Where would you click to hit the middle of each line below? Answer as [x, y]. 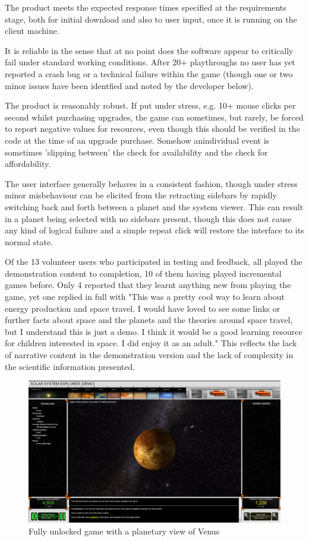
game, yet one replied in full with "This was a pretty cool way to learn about [145, 297]
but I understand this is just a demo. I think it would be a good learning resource [154, 331]
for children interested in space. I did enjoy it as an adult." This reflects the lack [151, 343]
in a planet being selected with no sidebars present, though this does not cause [148, 218]
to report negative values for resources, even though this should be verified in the [152, 129]
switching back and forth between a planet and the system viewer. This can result [154, 206]
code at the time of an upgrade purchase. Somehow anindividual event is [137, 140]
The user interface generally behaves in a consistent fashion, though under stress [151, 183]
